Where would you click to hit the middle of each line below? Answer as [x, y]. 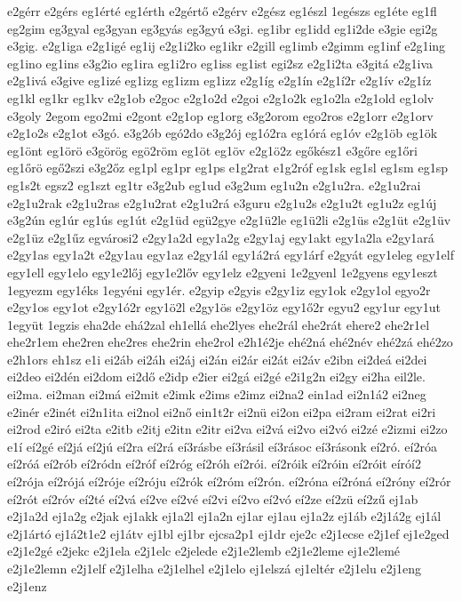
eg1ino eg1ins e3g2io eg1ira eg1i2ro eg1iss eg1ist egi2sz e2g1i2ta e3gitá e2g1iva [220, 63]
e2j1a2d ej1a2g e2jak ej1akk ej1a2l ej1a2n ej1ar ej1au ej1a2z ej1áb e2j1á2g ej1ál [224, 516]
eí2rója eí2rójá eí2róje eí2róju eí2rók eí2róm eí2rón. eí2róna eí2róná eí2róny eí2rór [229, 481]
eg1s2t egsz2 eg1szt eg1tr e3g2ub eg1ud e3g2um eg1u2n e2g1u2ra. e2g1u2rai [214, 184]
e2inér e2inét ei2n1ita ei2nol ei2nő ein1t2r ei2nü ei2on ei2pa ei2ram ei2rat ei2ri [222, 411]
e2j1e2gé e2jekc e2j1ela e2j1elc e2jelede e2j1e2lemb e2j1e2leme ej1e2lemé [204, 551]
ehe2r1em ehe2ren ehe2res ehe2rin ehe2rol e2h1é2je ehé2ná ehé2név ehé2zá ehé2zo [230, 342]
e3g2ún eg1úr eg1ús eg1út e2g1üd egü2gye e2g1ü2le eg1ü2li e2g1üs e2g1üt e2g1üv [229, 220]
